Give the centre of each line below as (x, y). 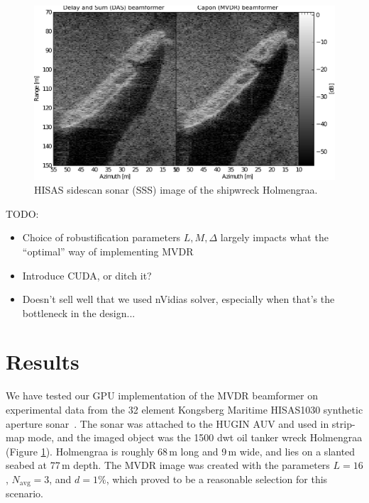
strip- (343, 423)
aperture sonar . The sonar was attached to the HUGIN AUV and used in (167, 423)
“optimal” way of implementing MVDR (108, 251)
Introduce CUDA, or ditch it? (87, 275)
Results (43, 361)
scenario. (25, 493)
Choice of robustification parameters (101, 237)
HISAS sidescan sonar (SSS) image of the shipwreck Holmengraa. (176, 190)
